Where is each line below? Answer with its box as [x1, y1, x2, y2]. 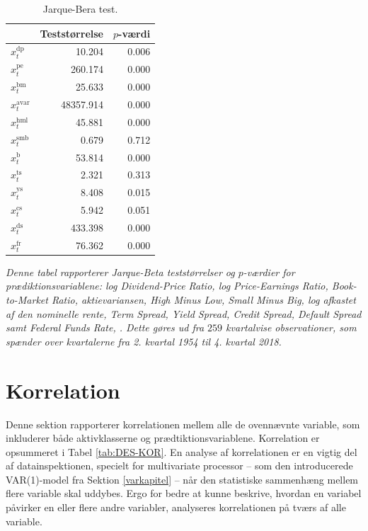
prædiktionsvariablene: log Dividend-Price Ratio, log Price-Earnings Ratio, [6, 278, 328, 293]
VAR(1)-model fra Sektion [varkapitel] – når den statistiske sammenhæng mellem [6, 472, 359, 486]
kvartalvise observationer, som [226, 320, 357, 335]
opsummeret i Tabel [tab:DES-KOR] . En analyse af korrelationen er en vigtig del [6, 444, 357, 459]
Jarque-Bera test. [42, 1, 118, 16]
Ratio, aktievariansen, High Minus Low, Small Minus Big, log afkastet [51, 292, 356, 307]
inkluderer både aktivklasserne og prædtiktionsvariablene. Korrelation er [6, 430, 320, 445]
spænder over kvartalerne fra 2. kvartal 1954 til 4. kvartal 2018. [6, 333, 282, 348]
